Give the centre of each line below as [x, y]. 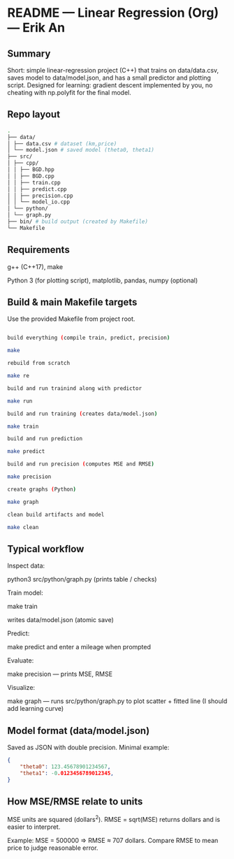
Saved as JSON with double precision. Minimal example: [88, 748]
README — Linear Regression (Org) [113, 13]
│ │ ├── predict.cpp [37, 189]
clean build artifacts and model [56, 514]
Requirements [38, 250]
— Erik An [36, 28]
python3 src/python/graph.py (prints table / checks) [82, 579]
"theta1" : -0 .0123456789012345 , [67, 773]
